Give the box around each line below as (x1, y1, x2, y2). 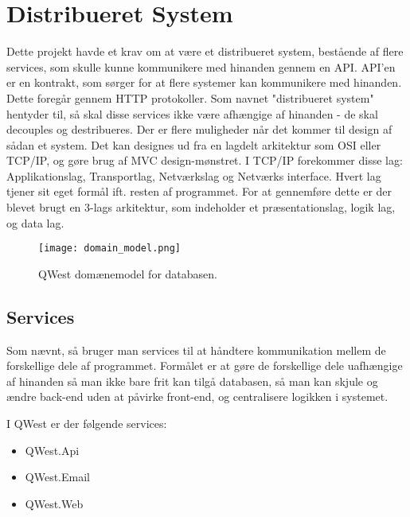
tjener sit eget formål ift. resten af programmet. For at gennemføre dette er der (6, 183, 392, 200)
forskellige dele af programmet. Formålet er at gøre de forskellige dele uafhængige (6, 357, 403, 374)
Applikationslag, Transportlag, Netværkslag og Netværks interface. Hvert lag (6, 167, 381, 184)
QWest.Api (25, 441, 80, 458)
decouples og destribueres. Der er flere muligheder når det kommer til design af (6, 121, 392, 138)
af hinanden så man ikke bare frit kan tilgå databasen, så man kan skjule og (6, 372, 378, 389)
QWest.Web (25, 495, 84, 511)
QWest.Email (25, 468, 90, 485)
